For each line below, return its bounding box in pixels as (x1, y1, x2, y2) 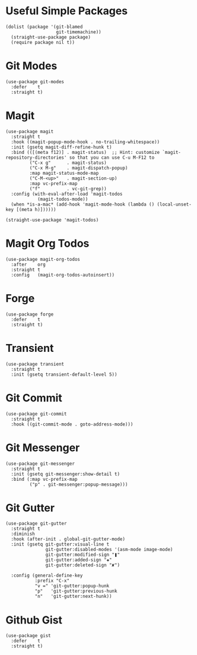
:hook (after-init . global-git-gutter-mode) (11, 536, 126, 542)
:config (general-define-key (11, 572, 83, 579)
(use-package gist (5, 633, 51, 639)
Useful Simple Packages (5, 4, 128, 18)
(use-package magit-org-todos (5, 256, 81, 262)
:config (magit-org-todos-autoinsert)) (11, 272, 115, 278)
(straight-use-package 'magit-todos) (5, 217, 99, 223)
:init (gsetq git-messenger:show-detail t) (11, 471, 120, 477)
